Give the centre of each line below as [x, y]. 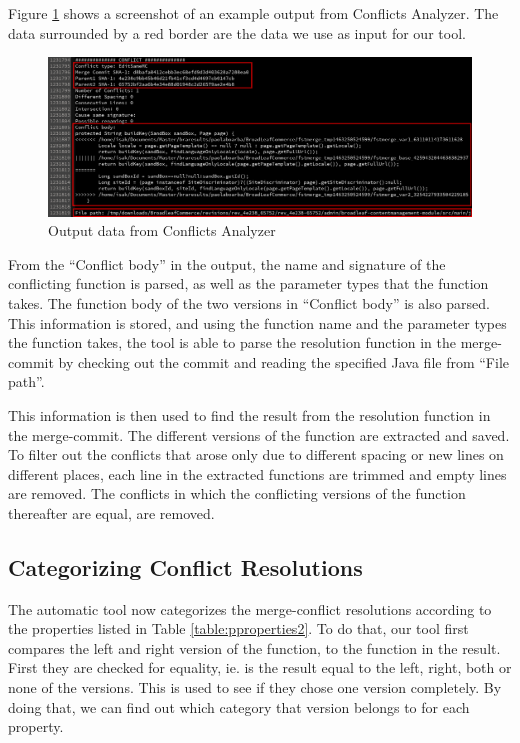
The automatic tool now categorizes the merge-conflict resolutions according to [250, 608]
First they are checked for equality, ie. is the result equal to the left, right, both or [260, 667]
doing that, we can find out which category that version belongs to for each [239, 706]
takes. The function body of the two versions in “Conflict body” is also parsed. [249, 302]
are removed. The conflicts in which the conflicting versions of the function [237, 493]
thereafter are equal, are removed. [111, 512]
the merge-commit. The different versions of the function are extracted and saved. [259, 434]
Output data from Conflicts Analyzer [162, 230]
